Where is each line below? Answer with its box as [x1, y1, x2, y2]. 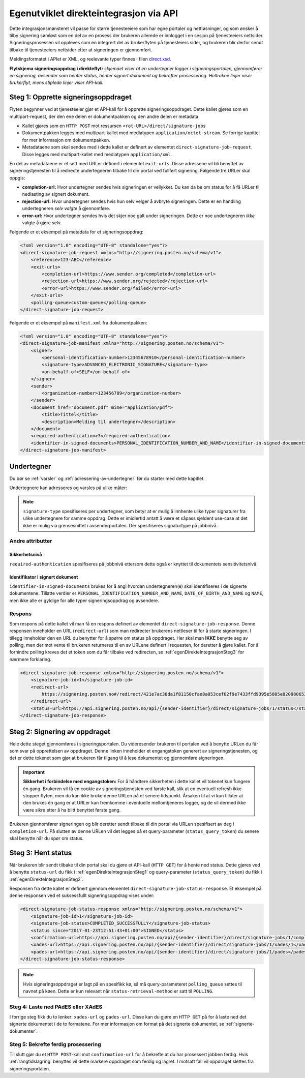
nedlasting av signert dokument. [22, 191, 90, 197]
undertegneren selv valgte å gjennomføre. [22, 205, 110, 212]
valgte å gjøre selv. [22, 220, 62, 226]
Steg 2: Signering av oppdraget [9, 727, 111, 736]
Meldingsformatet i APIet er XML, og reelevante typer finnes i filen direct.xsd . [9, 56, 171, 62]
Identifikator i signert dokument [9, 574, 78, 580]
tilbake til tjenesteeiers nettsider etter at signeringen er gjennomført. [9, 46, 152, 53]
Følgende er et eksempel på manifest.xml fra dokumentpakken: [9, 319, 147, 325]
